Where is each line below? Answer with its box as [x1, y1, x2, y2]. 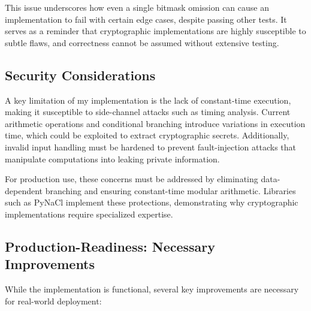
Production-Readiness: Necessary [5, 237, 216, 255]
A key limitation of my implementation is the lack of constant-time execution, [5, 93, 291, 106]
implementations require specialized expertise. [5, 207, 173, 220]
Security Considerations [5, 65, 156, 84]
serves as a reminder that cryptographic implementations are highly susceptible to [5, 25, 306, 37]
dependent [5, 184, 43, 197]
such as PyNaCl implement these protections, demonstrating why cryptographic [5, 196, 298, 209]
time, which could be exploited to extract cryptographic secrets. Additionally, [5, 129, 289, 141]
